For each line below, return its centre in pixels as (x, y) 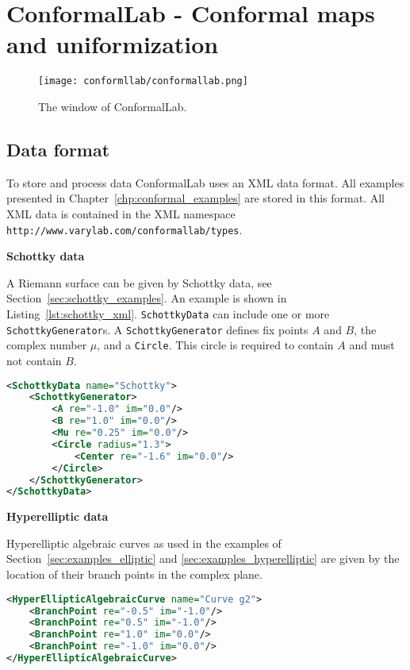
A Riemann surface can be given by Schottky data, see (139, 282)
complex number (47, 345)
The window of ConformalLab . (113, 106)
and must (372, 345)
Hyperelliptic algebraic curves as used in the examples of (144, 543)
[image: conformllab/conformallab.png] (143, 81)
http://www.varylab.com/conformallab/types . (125, 229)
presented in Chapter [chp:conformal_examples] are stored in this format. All (195, 198)
